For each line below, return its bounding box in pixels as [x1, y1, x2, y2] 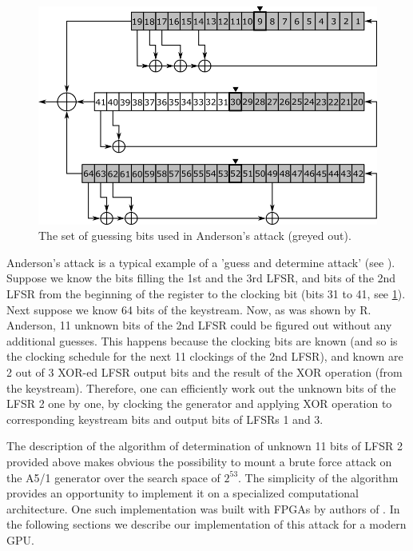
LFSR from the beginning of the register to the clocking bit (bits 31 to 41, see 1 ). [6, 285, 406, 302]
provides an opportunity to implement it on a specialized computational [6, 485, 359, 501]
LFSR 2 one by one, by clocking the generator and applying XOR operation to [6, 395, 392, 412]
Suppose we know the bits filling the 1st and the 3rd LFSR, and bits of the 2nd [6, 270, 396, 286]
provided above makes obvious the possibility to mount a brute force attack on [6, 453, 392, 469]
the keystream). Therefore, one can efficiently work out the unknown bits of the [6, 379, 396, 396]
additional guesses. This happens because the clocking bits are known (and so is [6, 332, 398, 349]
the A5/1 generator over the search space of [6, 469, 220, 485]
